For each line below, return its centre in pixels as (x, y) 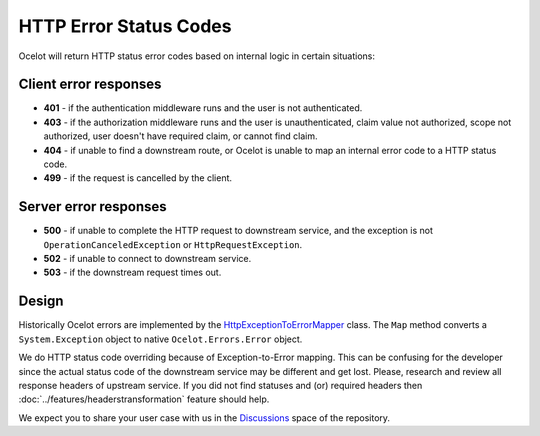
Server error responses (92, 206)
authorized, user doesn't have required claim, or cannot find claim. (180, 136)
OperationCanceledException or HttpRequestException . (173, 244)
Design (41, 301)
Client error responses (90, 84)
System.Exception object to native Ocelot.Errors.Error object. (160, 339)
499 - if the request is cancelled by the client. (138, 178)
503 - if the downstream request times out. (132, 272)
